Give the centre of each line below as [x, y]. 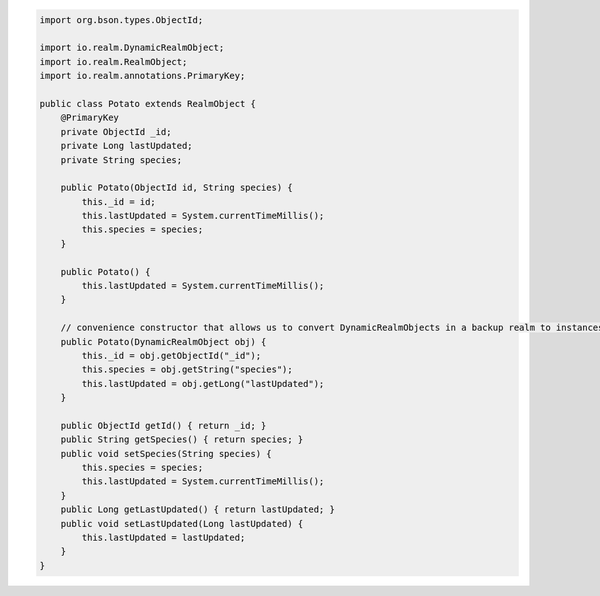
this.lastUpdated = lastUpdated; [163, 538]
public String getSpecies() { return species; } [182, 439]
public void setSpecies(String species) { [166, 453]
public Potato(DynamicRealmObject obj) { [163, 341]
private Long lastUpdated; [127, 146]
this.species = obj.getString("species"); [187, 369]
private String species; [121, 159]
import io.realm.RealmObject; [113, 61]
